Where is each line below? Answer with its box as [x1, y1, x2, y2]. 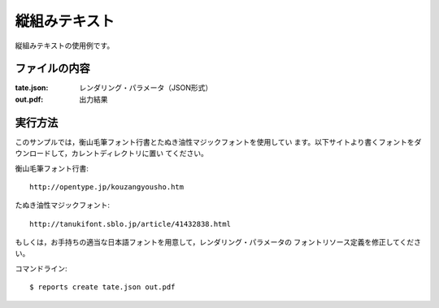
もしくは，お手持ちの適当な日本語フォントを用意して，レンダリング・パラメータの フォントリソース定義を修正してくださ [15, 237, 422, 247]
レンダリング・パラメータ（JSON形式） [79, 83, 213, 93]
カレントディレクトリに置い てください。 [71, 149, 209, 158]
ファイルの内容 [15, 62, 90, 76]
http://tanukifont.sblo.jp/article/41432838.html [29, 219, 232, 228]
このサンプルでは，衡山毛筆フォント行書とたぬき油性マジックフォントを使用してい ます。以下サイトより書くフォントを [15, 137, 415, 146]
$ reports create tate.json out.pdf [29, 283, 176, 292]
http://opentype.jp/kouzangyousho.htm [29, 182, 185, 191]
